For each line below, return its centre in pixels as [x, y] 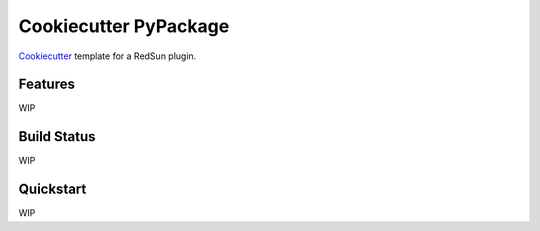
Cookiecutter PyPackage [124, 26]
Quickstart [52, 189]
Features [46, 84]
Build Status [57, 136]
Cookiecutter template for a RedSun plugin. [107, 56]
